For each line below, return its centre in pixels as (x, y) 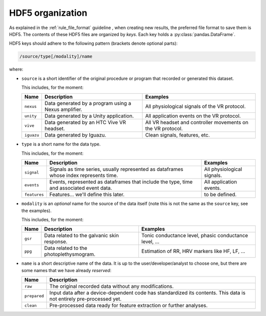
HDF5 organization (48, 13)
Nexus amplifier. (63, 109)
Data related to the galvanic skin (82, 236)
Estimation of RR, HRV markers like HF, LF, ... (193, 251)
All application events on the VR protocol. (193, 116)
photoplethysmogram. (70, 254)
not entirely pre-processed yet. (85, 299)
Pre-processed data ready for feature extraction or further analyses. (129, 306)
